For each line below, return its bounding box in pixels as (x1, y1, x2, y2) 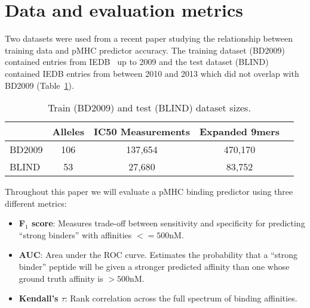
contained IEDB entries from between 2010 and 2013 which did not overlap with (5, 67, 299, 79)
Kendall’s (19, 292, 59, 304)
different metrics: (5, 197, 67, 209)
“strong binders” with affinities (19, 228, 132, 241)
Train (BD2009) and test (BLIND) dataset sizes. (48, 101, 251, 115)
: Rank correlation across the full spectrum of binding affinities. (65, 292, 297, 304)
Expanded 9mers (199, 125, 280, 139)
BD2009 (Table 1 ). (5, 79, 74, 91)
